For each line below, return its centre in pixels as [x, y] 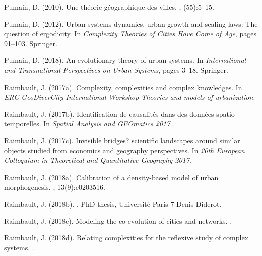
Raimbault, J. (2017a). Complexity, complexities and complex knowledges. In [123, 87]
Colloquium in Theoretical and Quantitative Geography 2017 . [98, 160]
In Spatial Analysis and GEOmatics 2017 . [108, 123]
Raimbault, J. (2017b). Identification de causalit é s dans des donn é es [109, 113]
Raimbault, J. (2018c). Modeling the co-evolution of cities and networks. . [118, 221]
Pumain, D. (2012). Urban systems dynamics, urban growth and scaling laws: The [131, 23]
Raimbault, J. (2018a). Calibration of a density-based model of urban [111, 177]
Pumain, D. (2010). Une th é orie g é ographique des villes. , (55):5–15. [109, 7]
